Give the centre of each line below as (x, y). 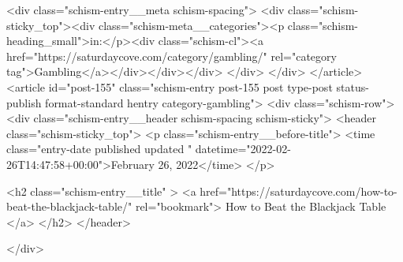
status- (353, 86)
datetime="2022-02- (243, 149)
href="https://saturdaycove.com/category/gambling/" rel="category (172, 56)
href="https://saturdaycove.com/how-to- (299, 191)
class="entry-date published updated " (99, 149)
